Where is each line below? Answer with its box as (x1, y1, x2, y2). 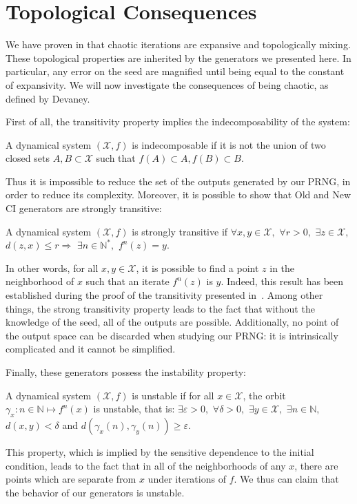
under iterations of (147, 472, 226, 486)
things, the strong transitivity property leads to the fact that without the (6, 301, 315, 315)
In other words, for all (6, 260, 99, 275)
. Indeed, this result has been (221, 274, 344, 288)
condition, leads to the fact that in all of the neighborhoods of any (6, 458, 286, 472)
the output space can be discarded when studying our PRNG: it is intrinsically (6, 328, 338, 342)
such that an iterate (85, 274, 170, 288)
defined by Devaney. (6, 91, 90, 105)
